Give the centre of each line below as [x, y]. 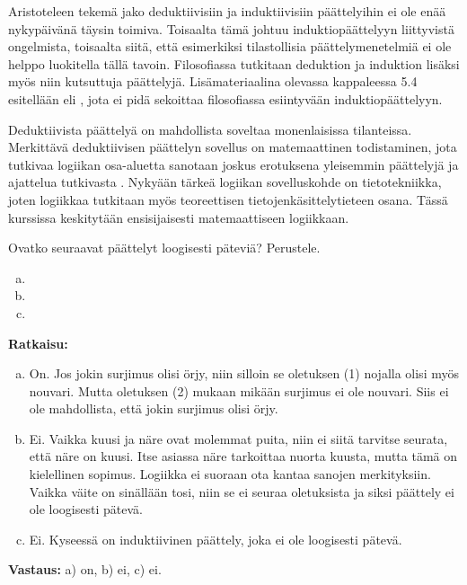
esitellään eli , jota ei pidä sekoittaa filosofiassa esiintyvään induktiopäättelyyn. [225, 98]
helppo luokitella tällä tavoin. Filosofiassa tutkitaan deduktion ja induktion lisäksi [234, 63]
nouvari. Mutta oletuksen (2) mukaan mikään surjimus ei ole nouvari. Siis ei [239, 390]
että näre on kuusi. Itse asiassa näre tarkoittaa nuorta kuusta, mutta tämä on [243, 456]
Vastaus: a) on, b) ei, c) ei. [85, 569]
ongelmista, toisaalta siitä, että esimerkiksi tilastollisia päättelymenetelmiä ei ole [230, 46]
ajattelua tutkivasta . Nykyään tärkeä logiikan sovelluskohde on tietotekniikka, [225, 182]
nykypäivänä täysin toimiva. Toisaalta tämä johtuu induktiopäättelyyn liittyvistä [231, 28]
